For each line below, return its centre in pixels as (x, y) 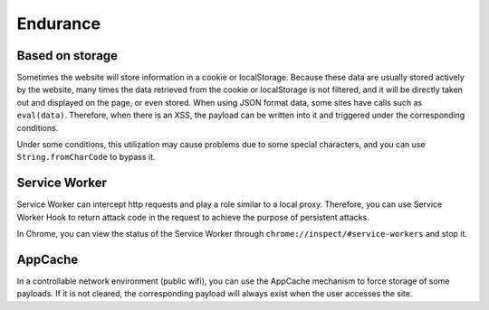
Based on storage (67, 56)
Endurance (59, 23)
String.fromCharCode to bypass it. (86, 157)
